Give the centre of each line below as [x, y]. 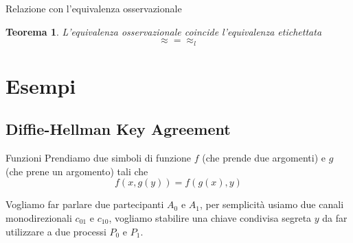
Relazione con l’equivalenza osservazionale [94, 8]
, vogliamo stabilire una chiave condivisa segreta [210, 218]
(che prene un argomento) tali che [77, 171]
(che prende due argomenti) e [264, 158]
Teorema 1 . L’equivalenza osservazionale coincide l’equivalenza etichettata [164, 31]
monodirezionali [39, 218]
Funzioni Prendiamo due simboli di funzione [99, 158]
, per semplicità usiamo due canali [272, 204]
